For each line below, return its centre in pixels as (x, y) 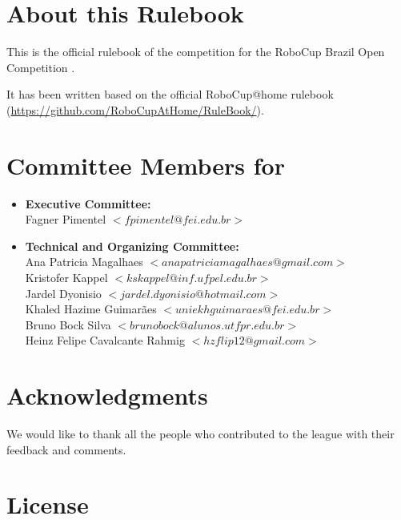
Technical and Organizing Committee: (132, 246)
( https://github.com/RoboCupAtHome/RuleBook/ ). (135, 109)
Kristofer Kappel (66, 277)
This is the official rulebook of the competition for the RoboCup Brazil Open (196, 52)
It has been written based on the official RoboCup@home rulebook (170, 94)
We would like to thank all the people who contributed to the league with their (200, 434)
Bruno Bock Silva (68, 324)
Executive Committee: (88, 203)
